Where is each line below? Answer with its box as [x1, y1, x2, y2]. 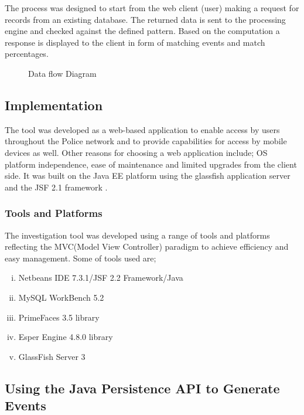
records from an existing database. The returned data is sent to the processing [5, 13, 286, 25]
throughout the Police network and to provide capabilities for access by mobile [5, 135, 287, 147]
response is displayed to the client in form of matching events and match [5, 36, 265, 48]
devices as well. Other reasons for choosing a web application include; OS [5, 146, 268, 158]
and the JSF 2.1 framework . [5, 181, 108, 193]
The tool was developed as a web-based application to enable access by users [5, 123, 280, 135]
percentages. [5, 47, 49, 60]
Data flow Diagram [28, 67, 97, 79]
